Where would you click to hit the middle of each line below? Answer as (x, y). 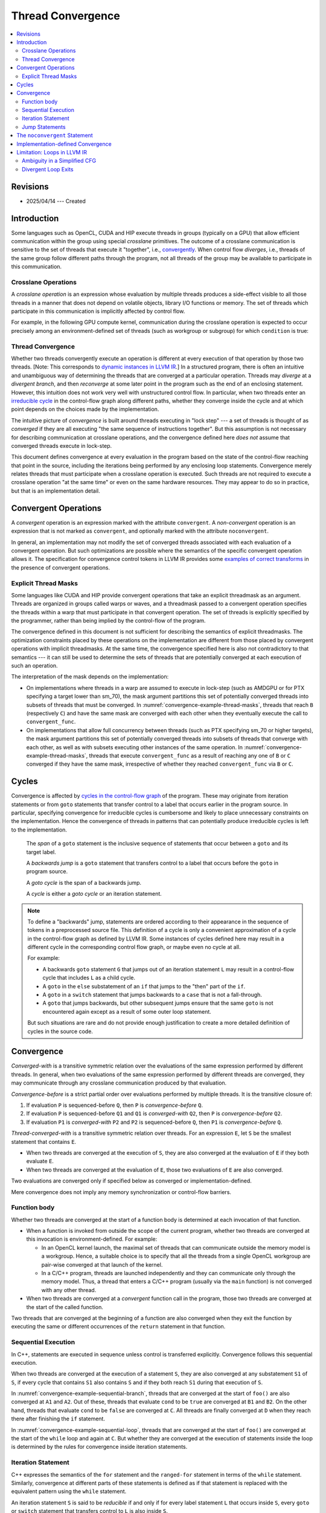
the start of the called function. (65, 1307)
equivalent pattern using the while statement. (69, 1491)
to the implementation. (39, 830)
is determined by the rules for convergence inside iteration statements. (99, 1447)
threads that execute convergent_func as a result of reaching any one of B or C (190, 755)
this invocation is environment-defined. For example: (92, 1239)
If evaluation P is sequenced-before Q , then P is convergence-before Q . (115, 1105)
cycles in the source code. (60, 1031)
